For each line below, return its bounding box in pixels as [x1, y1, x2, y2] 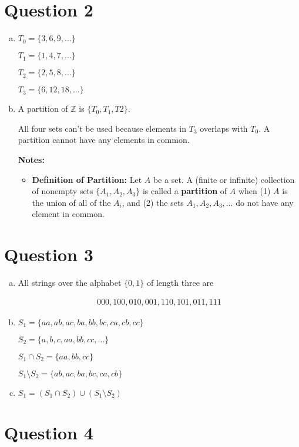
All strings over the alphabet [18, 276, 122, 288]
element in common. [32, 208, 105, 220]
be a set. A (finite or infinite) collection [153, 173, 295, 185]
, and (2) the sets [122, 196, 184, 208]
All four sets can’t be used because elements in [18, 122, 187, 134]
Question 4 [4, 420, 93, 444]
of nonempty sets [32, 185, 93, 197]
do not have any [236, 196, 294, 208]
